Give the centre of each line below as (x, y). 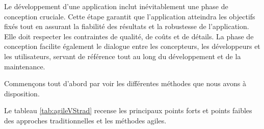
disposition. (22, 93)
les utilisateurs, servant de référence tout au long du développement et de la (123, 56)
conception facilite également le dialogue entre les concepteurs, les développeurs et (132, 46)
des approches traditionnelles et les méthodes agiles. (85, 120)
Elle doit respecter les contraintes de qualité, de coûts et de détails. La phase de (129, 36)
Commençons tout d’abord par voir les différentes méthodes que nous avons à (125, 83)
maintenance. (25, 66)
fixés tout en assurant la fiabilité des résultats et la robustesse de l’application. (127, 26)
